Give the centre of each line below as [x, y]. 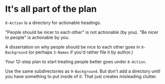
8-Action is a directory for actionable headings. [53, 23]
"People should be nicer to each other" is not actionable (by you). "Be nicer [82, 32]
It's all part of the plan [51, 9]
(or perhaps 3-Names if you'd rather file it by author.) [81, 52]
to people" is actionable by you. [37, 37]
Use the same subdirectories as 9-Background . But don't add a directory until [83, 71]
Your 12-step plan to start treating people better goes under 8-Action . [76, 61]
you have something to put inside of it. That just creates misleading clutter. [81, 76]
